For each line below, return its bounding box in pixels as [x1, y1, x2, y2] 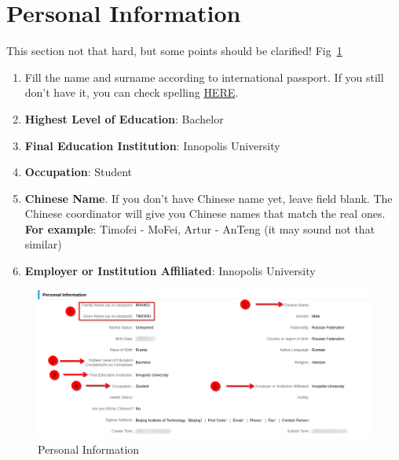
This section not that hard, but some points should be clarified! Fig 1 [6, 42, 342, 59]
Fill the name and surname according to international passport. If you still [24, 68, 384, 85]
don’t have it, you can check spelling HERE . [24, 84, 239, 101]
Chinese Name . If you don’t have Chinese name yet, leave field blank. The [24, 190, 393, 206]
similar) [24, 236, 62, 252]
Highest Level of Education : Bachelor [24, 110, 224, 127]
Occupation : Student [24, 164, 133, 180]
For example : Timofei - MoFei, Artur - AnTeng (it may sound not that [24, 220, 375, 237]
